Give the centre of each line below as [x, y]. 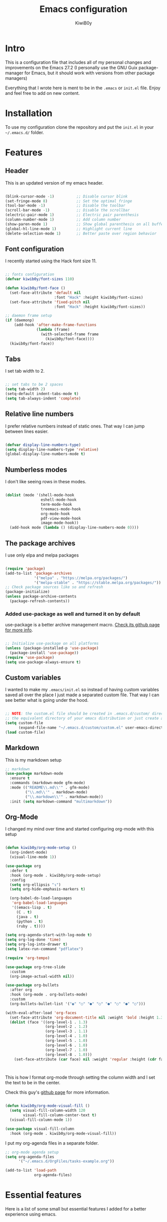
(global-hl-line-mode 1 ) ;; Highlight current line [69, 229]
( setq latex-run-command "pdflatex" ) [44, 949]
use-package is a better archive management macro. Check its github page [83, 625]
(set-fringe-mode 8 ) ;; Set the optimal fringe [69, 201]
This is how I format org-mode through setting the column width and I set [80, 1077]
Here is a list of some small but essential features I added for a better [76, 1209]
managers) [16, 78]
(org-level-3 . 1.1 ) [66, 1031]
